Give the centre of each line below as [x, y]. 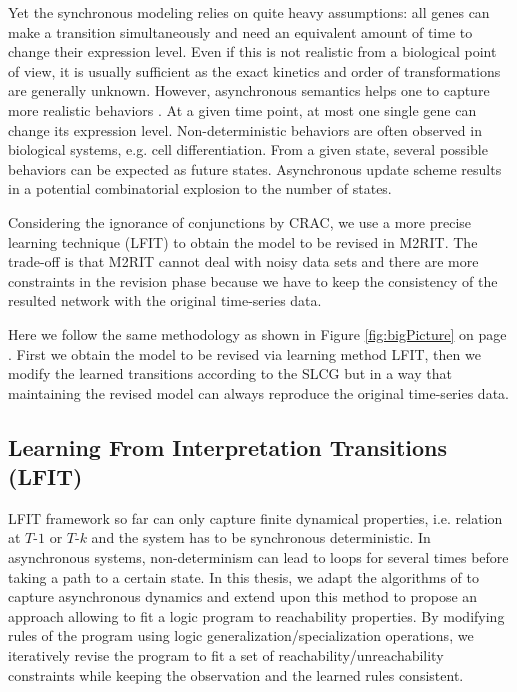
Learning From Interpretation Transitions [228, 446]
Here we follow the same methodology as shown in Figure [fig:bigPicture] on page [257, 333]
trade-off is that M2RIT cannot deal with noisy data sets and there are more [243, 261]
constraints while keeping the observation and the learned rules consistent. [236, 674]
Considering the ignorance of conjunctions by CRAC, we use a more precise [240, 221]
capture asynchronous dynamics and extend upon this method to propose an [243, 596]
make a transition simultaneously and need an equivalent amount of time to [240, 31]
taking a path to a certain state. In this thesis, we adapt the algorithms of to [244, 576]
